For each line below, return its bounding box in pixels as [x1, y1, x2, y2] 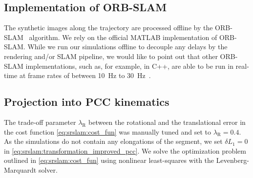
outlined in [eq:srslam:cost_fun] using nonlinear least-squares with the [4, 155, 214, 165]
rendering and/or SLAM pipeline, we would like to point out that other [4, 51, 218, 61]
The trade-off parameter [4, 117, 76, 127]
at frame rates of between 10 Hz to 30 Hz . [19, 70, 151, 80]
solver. [38, 164, 58, 175]
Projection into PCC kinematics [4, 94, 169, 109]
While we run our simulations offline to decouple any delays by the [27, 41, 228, 52]
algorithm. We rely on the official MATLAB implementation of [29, 32, 217, 42]
